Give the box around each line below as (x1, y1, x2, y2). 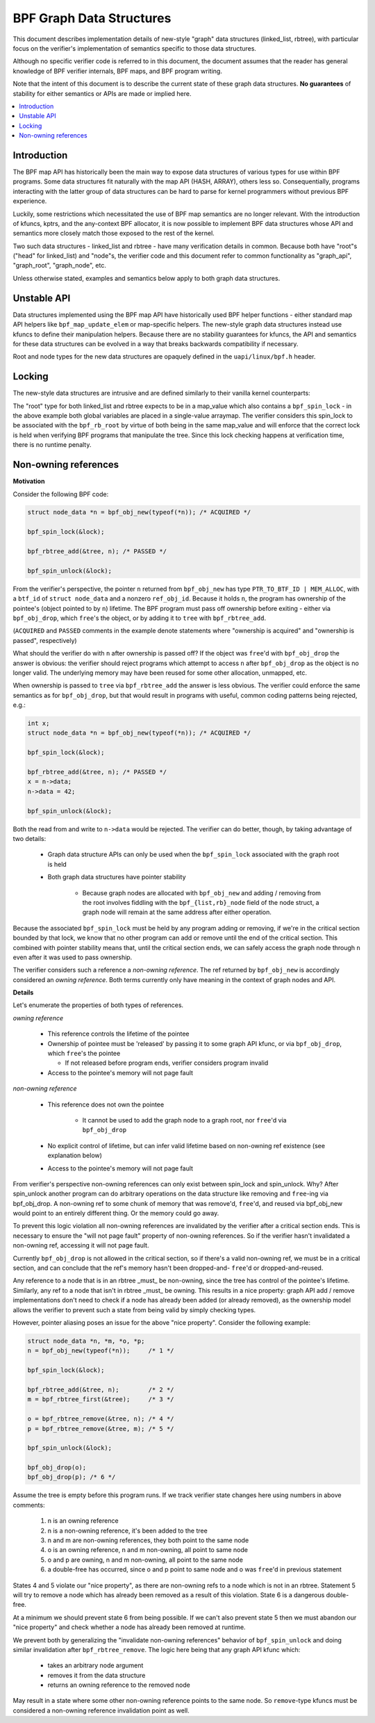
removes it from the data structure (47, 1671, 146, 1679)
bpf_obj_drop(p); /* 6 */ (27, 1473, 116, 1481)
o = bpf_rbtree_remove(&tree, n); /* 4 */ (27, 1415, 174, 1423)
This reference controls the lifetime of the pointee (47, 1029, 190, 1038)
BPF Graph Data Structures (12, 10, 172, 26)
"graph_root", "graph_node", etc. (12, 261, 107, 270)
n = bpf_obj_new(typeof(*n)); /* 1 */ (27, 1347, 174, 1355)
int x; (27, 719, 50, 728)
